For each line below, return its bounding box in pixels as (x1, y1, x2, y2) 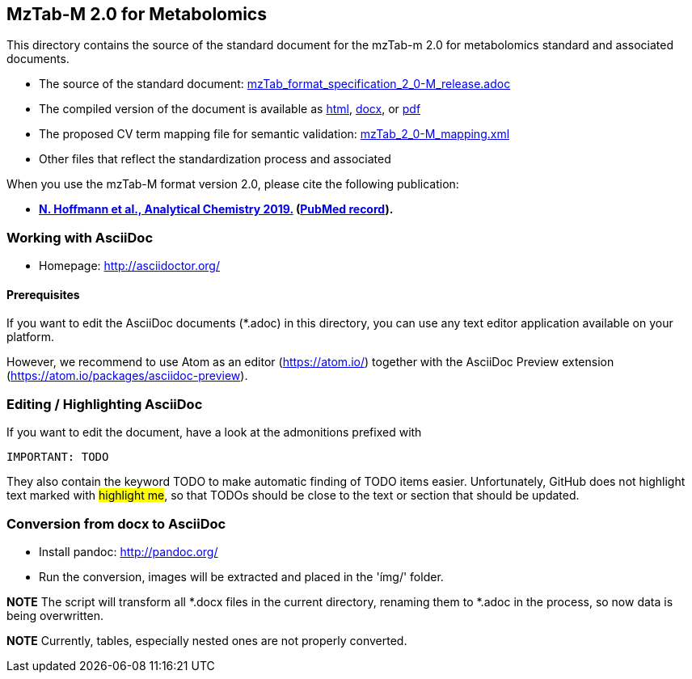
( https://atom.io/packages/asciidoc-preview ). (6, 369, 248, 383)
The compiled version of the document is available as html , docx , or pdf (39, 102, 421, 116)
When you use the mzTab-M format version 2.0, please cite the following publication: (6, 177, 459, 192)
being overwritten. (6, 608, 103, 622)
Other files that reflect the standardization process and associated (39, 152, 391, 167)
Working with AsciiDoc (6, 229, 154, 246)
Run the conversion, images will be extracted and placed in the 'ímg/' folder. (39, 569, 444, 584)
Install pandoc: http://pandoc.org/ (39, 544, 218, 559)
